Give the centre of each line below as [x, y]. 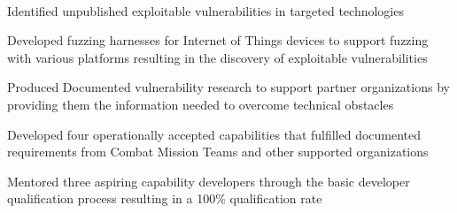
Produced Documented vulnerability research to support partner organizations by [228, 87]
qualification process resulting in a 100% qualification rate [165, 198]
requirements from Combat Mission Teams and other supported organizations [218, 152]
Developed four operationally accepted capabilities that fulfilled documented [214, 134]
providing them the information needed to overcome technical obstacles [201, 104]
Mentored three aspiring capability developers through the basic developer [209, 181]
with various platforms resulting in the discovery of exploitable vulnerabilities [217, 57]
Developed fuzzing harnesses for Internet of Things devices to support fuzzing [218, 40]
